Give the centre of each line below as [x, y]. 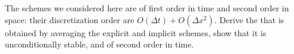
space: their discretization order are [70, 19]
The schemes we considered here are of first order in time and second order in [147, 8]
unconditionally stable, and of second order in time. [99, 44]
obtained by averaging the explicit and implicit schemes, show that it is [136, 32]
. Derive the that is [249, 19]
